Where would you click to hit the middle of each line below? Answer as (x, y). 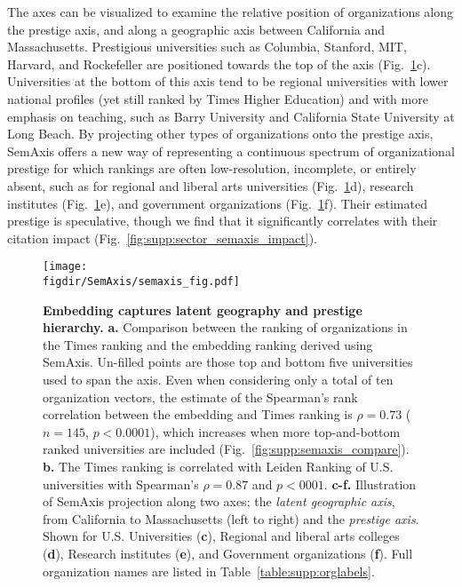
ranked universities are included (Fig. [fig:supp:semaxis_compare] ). (226, 449)
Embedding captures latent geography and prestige (203, 309)
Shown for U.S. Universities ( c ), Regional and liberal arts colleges (221, 536)
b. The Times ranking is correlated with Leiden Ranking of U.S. (218, 466)
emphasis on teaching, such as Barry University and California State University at (231, 116)
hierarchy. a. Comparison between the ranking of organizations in (225, 327)
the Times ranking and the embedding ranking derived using (208, 344)
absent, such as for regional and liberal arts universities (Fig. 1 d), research (211, 185)
